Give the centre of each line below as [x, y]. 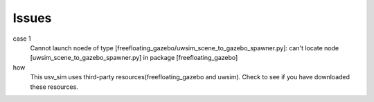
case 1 [22, 39]
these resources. [54, 87]
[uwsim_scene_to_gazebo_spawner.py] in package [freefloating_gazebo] [134, 58]
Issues [32, 18]
